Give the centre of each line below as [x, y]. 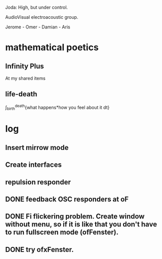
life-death [21, 94]
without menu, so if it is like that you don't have [81, 224]
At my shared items [25, 78]
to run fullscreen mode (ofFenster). [62, 232]
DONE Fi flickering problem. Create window [75, 217]
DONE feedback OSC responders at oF [67, 199]
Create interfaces [33, 165]
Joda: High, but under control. [37, 7]
